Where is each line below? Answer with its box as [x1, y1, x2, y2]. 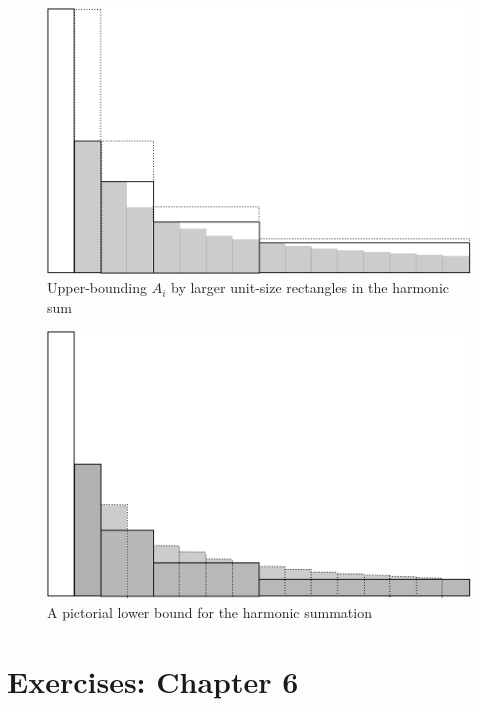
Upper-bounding [47, 277, 148, 298]
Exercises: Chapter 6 [7, 661, 299, 701]
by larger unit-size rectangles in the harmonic [171, 277, 450, 298]
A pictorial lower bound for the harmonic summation [47, 602, 372, 623]
